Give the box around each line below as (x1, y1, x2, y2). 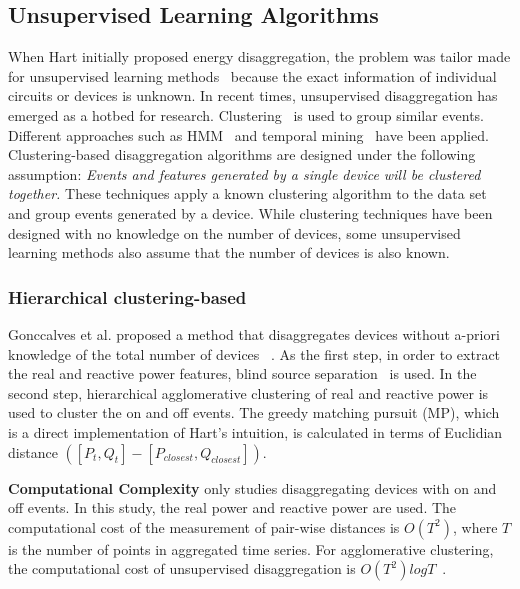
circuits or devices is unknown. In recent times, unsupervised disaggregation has (8, 85, 498, 106)
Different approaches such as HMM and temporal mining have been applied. (8, 124, 489, 145)
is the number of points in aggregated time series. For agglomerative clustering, (8, 538, 494, 559)
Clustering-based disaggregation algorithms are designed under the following (8, 144, 476, 165)
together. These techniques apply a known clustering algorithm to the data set (8, 183, 487, 204)
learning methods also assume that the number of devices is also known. (8, 242, 450, 263)
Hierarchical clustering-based (8, 284, 247, 309)
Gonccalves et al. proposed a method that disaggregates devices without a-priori (8, 323, 500, 344)
